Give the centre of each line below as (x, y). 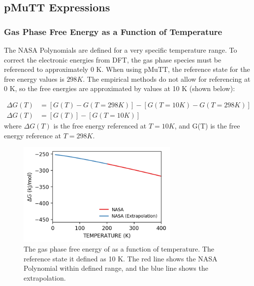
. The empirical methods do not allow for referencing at (167, 79)
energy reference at (32, 135)
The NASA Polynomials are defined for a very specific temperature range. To (121, 50)
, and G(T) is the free (207, 126)
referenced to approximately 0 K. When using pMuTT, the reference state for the (127, 69)
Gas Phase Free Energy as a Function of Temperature (113, 31)
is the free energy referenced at (100, 126)
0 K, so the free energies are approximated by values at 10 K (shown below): (120, 88)
